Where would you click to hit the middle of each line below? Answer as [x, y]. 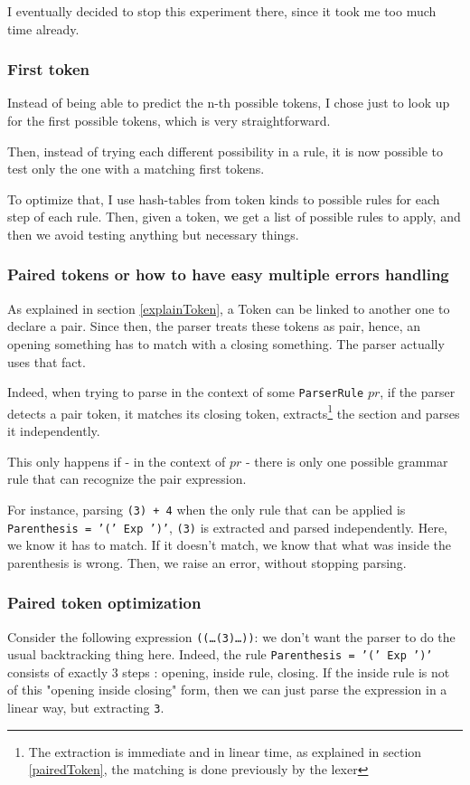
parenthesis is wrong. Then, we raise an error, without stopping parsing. [207, 562]
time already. [43, 28]
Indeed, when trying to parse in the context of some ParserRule [186, 392]
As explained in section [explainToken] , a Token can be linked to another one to [229, 308]
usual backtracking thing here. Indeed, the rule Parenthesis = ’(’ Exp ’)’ [220, 654]
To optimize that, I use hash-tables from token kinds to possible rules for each [224, 199]
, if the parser [418, 392]
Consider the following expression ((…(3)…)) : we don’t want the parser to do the [231, 636]
